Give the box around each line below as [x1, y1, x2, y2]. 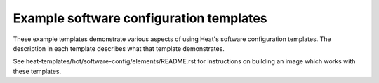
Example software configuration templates [13, 10, 267, 26]
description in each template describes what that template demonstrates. [13, 44, 225, 52]
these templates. [13, 67, 62, 75]
